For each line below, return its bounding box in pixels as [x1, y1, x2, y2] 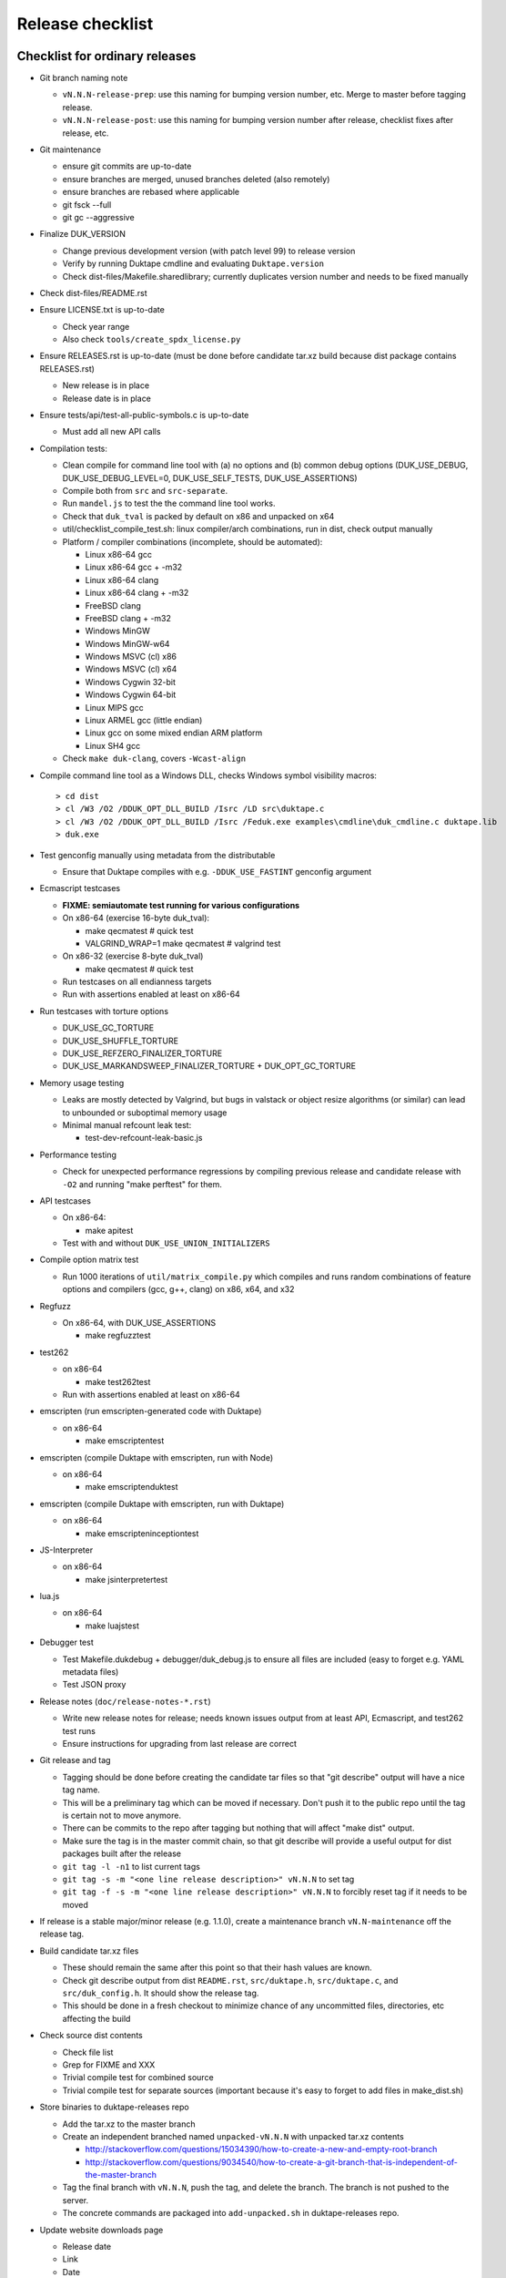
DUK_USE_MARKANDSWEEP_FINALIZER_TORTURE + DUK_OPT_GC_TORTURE [62, 1061, 357, 1072]
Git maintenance [39, 144, 102, 155]
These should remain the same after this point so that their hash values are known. [62, 1962, 372, 1973]
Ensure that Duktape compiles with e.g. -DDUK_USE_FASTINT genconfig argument [62, 866, 372, 877]
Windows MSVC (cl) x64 [85, 663, 177, 674]
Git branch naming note [39, 73, 128, 84]
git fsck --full [62, 199, 112, 210]
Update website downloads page [39, 2224, 164, 2235]
